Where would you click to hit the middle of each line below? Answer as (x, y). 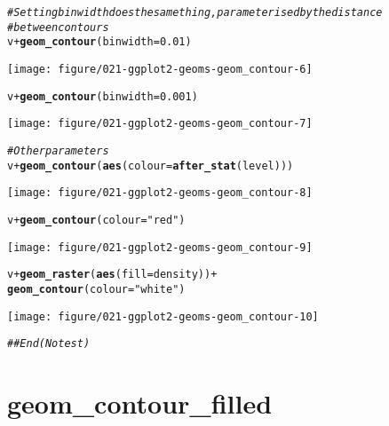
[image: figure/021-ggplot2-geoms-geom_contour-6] (160, 69)
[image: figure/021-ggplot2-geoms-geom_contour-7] (160, 124)
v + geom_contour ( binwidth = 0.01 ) (99, 42)
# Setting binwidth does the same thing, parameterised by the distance (195, 12)
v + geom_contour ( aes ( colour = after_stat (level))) (151, 166)
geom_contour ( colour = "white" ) (96, 289)
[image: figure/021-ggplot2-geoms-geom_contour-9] (160, 247)
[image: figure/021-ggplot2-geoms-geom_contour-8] (160, 193)
